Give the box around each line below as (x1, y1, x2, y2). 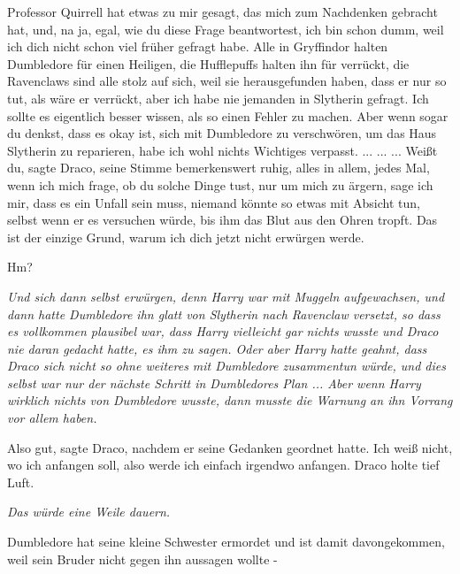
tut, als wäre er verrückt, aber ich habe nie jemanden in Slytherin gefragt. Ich (7, 88, 429, 107)
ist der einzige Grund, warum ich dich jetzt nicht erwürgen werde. (7, 227, 364, 246)
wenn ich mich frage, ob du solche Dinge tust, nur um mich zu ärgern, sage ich (7, 175, 433, 194)
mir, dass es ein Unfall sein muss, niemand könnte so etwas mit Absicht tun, (7, 193, 420, 211)
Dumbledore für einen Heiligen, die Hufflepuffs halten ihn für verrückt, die (7, 54, 410, 73)
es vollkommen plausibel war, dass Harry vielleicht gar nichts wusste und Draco (7, 322, 439, 341)
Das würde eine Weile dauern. (7, 502, 171, 521)
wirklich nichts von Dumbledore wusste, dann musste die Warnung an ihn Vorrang (7, 391, 453, 409)
